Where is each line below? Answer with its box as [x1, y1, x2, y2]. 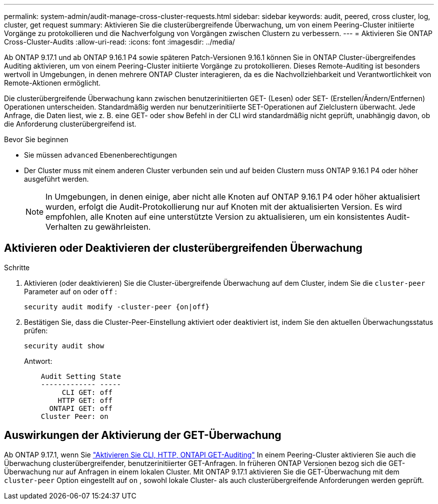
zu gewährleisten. [83, 222, 151, 232]
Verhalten [45, 222, 82, 232]
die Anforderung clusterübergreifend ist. [4, 120, 136, 128]
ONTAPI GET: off [49, 404, 113, 412]
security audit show [24, 341, 104, 350]
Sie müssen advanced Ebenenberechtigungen [24, 151, 177, 159]
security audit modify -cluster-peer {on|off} [24, 302, 209, 311]
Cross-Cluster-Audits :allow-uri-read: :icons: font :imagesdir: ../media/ [4, 38, 235, 46]
